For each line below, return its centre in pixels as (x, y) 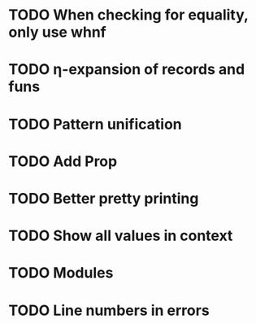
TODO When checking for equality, (128, 15)
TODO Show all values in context (121, 236)
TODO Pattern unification (95, 124)
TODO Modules (61, 273)
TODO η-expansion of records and (127, 70)
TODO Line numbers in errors (109, 310)
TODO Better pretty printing (104, 198)
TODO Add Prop (63, 161)
